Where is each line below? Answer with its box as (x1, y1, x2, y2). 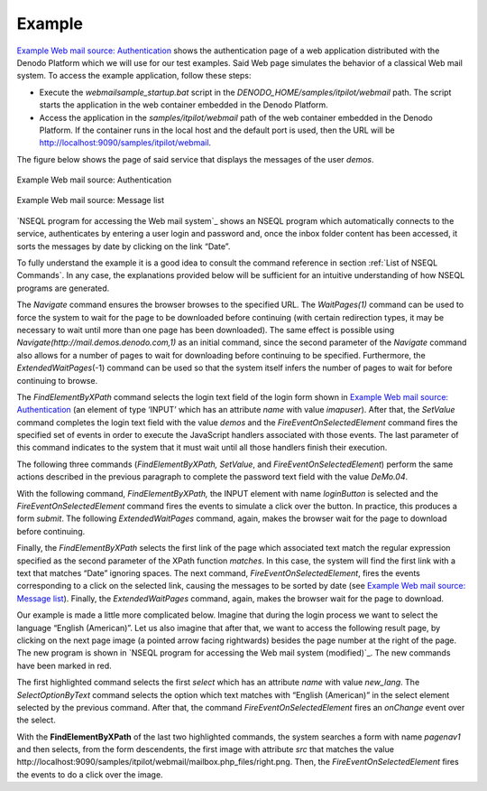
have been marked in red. (16, 660, 112, 671)
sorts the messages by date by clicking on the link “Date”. (16, 240, 231, 252)
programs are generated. (16, 283, 110, 293)
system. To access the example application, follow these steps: (16, 70, 252, 81)
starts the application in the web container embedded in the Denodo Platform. (39, 99, 328, 110)
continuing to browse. (16, 375, 98, 386)
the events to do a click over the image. (16, 768, 163, 780)
